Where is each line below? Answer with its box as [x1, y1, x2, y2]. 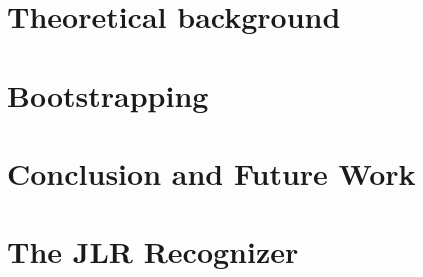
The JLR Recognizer [7, 231, 299, 272]
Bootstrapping [7, 74, 209, 115]
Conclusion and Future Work [7, 152, 416, 193]
